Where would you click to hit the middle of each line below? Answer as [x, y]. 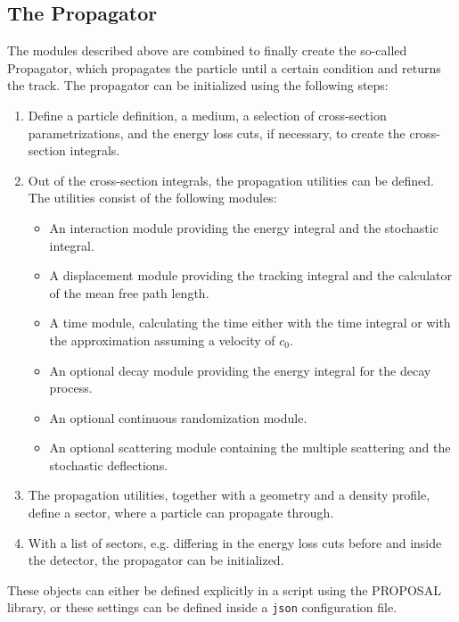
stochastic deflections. [109, 464]
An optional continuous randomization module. [178, 417]
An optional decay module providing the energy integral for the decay [240, 370]
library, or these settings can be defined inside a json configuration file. [202, 607]
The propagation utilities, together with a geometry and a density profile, [229, 495]
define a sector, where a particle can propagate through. [181, 513]
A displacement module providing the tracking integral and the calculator [250, 275]
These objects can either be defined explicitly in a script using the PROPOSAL [224, 589]
